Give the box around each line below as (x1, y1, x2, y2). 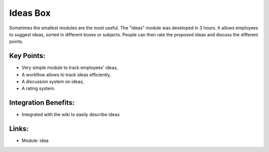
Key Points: (9, 52, 46, 60)
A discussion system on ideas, (21, 78, 84, 84)
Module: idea (21, 138, 49, 144)
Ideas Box (9, 7, 51, 18)
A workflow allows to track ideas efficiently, (21, 72, 112, 77)
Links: (9, 125, 29, 133)
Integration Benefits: (9, 98, 75, 107)
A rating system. (21, 85, 56, 91)
